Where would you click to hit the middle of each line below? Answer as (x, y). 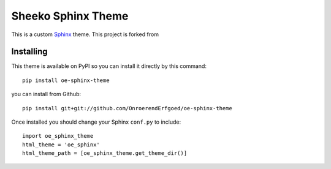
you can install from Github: (46, 94)
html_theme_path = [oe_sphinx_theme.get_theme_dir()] (105, 153)
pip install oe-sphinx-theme (66, 80)
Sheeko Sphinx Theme (70, 16)
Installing (30, 52)
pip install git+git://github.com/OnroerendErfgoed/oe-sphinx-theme (127, 108)
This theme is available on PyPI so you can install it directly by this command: (109, 66)
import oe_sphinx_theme (58, 136)
